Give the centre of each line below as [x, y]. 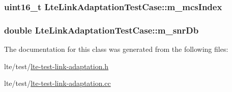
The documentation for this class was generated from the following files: [116, 49]
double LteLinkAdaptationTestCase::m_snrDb [101, 30]
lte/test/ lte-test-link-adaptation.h [56, 66]
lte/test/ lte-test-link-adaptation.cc [57, 83]
